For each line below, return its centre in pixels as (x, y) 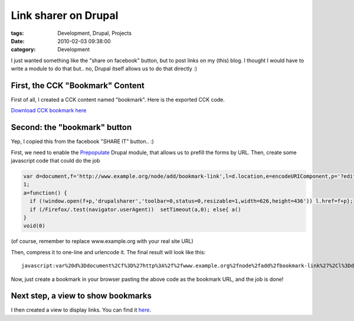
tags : (17, 33)
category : (23, 50)
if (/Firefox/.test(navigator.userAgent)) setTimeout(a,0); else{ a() (135, 209)
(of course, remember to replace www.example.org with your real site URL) (102, 241)
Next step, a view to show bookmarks (81, 296)
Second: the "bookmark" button (71, 127)
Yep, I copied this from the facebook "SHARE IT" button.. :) (83, 141)
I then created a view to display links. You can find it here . (81, 310)
